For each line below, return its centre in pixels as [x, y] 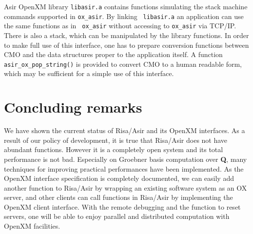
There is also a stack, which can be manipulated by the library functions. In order [126, 35]
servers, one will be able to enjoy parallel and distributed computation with [117, 216]
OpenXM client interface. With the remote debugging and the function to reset [122, 206]
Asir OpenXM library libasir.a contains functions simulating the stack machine [126, 6]
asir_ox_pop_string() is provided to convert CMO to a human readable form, [123, 64]
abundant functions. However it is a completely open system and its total [114, 149]
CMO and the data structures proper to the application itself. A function [113, 54]
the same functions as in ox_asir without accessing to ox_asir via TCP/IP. [120, 26]
